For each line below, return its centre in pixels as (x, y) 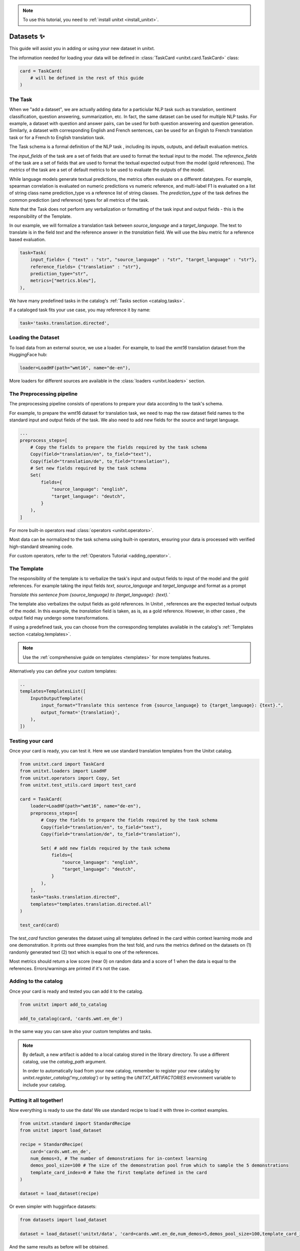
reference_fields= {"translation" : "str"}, (86, 267)
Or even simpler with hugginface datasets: (53, 1206)
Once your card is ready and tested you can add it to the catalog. (76, 991)
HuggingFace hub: (28, 355)
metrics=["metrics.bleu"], (63, 281)
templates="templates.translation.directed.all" (91, 904)
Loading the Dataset (34, 338)
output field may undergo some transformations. (59, 618)
